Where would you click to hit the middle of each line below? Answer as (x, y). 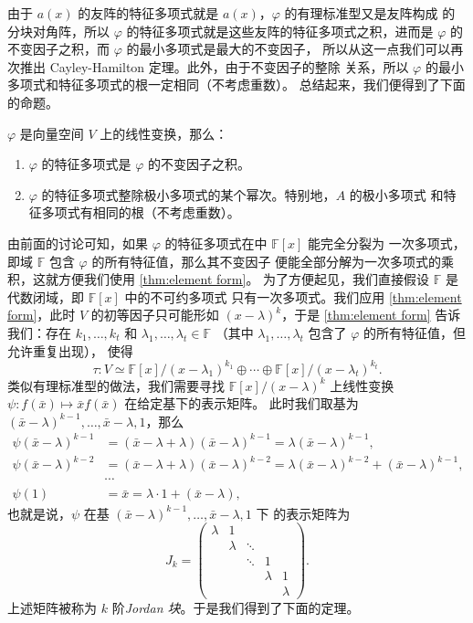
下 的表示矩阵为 (303, 513)
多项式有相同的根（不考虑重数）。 (141, 212)
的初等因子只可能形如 (155, 315)
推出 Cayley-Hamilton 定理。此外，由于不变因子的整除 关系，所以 (214, 66)
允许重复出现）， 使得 (70, 350)
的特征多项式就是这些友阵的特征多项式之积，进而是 (280, 31)
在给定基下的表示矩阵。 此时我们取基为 (242, 403)
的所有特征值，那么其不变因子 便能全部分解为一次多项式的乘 (273, 261)
